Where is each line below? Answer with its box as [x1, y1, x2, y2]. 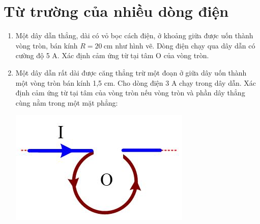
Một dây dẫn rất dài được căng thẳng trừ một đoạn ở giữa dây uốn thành [15, 67, 247, 78]
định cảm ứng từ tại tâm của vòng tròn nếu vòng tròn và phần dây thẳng [15, 87, 245, 98]
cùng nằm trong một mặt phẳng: [15, 97, 118, 108]
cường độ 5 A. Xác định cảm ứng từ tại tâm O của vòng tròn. [15, 50, 209, 61]
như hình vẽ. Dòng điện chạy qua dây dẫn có [115, 40, 255, 51]
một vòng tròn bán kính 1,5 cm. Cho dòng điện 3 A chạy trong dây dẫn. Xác [15, 77, 256, 88]
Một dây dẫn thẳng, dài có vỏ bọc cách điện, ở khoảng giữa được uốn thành [15, 30, 253, 41]
